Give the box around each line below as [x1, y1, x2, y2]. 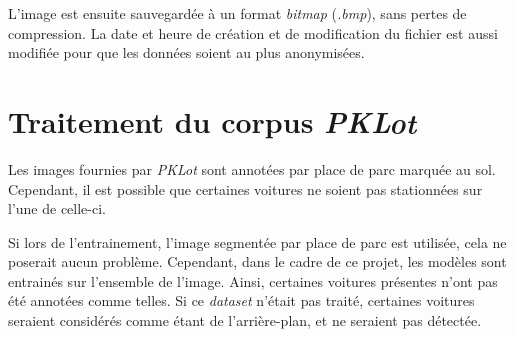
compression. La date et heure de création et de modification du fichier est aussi [8, 22, 498, 43]
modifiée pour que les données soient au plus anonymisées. [8, 42, 365, 63]
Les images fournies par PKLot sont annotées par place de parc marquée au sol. [8, 158, 496, 179]
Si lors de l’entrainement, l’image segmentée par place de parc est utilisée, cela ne [8, 231, 507, 252]
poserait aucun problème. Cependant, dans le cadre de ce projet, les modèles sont [8, 251, 507, 272]
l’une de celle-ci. [8, 198, 106, 219]
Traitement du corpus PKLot [8, 100, 417, 142]
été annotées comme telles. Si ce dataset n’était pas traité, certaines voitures [8, 290, 475, 311]
